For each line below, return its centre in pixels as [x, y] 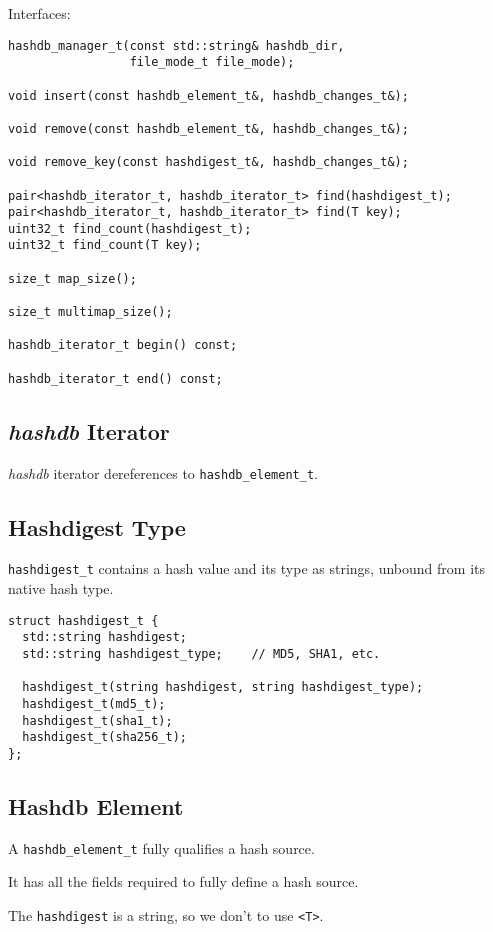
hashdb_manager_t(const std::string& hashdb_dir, [176, 45]
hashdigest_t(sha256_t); [104, 737]
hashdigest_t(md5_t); [94, 703]
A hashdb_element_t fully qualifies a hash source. [161, 847]
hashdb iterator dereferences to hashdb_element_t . [163, 472]
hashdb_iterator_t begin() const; [123, 345]
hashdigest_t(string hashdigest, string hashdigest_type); [223, 687]
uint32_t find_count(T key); [105, 245]
